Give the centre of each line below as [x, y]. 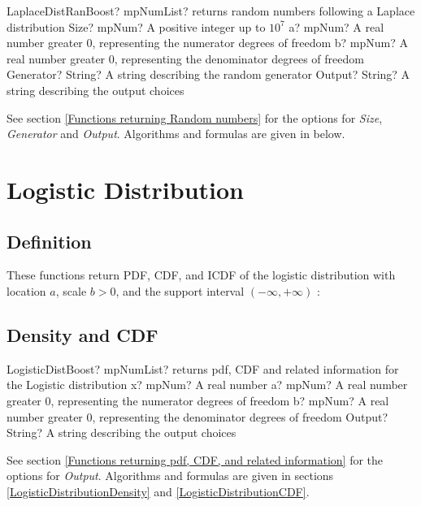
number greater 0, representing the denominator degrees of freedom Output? [197, 416]
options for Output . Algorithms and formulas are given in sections [170, 476]
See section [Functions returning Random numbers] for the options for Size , [195, 117]
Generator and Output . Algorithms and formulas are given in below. [176, 134]
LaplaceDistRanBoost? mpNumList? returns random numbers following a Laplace [211, 11]
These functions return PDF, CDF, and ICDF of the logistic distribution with [201, 275]
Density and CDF [82, 334]
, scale [71, 290]
